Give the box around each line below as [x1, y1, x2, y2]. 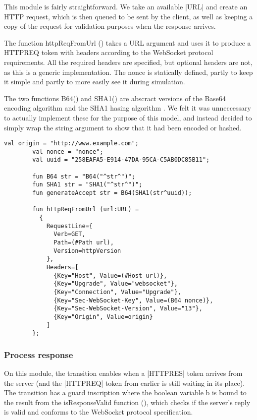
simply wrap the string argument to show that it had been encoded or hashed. [4, 122, 242, 132]
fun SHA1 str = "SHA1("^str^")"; [32, 181, 143, 188]
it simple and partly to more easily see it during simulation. [4, 76, 185, 87]
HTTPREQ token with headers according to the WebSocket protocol [4, 47, 213, 58]
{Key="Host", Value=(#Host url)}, [53, 272, 167, 279]
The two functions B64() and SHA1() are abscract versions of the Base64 [4, 93, 226, 103]
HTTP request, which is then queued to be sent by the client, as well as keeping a [4, 11, 253, 21]
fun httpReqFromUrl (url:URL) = [32, 206, 139, 213]
